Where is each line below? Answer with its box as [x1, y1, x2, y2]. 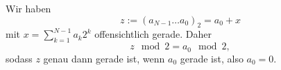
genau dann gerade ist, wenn [43, 51, 165, 65]
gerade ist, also [180, 51, 244, 65]
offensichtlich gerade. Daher [94, 27, 212, 41]
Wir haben [6, 1, 51, 15]
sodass [6, 51, 33, 65]
